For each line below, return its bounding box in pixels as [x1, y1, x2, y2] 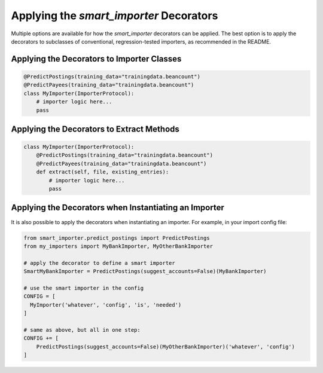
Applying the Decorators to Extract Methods [11, 124, 179, 134]
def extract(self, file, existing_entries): [36, 169, 169, 176]
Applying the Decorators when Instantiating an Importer [11, 203, 224, 213]
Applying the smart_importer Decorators [11, 9, 218, 22]
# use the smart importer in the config [23, 285, 144, 291]
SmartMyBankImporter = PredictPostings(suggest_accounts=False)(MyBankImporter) [23, 268, 267, 275]
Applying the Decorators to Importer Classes [11, 54, 182, 64]
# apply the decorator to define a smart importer [23, 259, 176, 266]
